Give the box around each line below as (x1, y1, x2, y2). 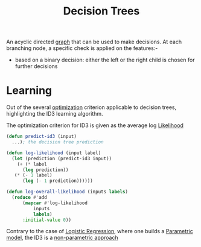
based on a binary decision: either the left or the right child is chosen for (14, 56, 195, 64)
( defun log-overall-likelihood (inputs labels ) (6, 189, 129, 195)
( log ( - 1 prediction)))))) (22, 178, 94, 184)
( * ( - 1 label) (14, 172, 53, 178)
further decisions (14, 63, 58, 70)
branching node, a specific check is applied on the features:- (6, 45, 158, 52)
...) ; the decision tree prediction (11, 139, 104, 145)
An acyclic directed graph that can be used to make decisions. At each (6, 38, 182, 46)
